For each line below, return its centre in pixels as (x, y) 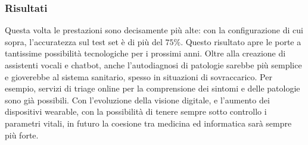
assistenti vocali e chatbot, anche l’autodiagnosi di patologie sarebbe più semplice (153, 65)
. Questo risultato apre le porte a (241, 41)
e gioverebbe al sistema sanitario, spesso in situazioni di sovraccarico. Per (139, 76)
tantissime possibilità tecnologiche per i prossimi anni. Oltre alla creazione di (145, 53)
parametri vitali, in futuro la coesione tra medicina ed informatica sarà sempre (148, 123)
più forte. (22, 135)
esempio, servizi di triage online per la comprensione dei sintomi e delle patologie (153, 88)
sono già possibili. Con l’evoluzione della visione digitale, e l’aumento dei (137, 100)
